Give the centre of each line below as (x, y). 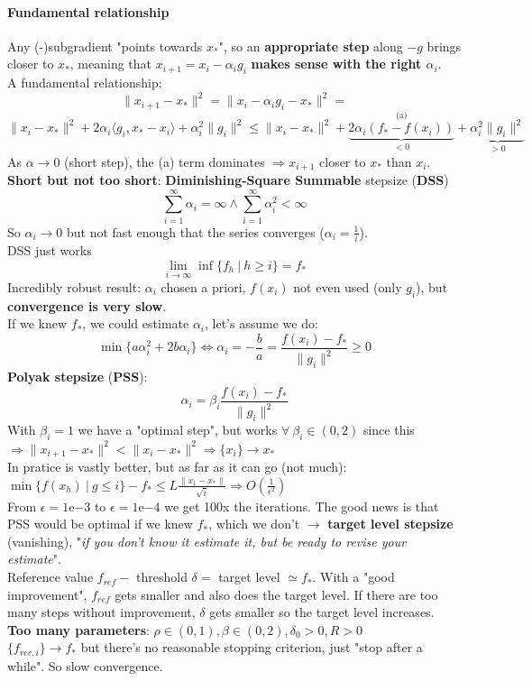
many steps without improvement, (101, 612)
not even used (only (348, 286)
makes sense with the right (336, 64)
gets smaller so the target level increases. (322, 612)
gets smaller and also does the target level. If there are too (276, 594)
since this (389, 429)
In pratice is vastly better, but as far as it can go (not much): (177, 467)
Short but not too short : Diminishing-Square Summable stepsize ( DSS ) (228, 179)
